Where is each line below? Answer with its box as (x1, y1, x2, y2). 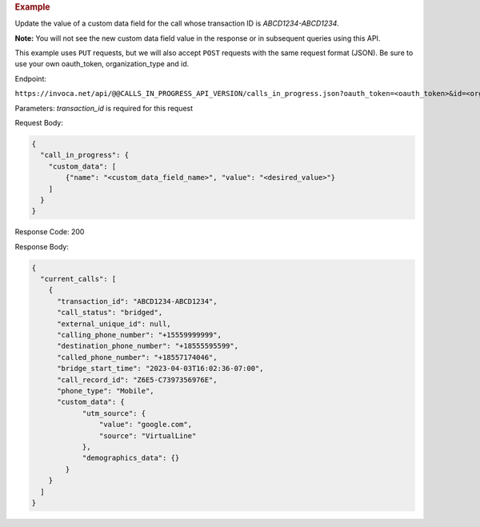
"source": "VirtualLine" (98, 431, 197, 440)
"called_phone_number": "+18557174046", (57, 353, 218, 361)
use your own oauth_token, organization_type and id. (14, 59, 190, 69)
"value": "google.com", (98, 420, 192, 429)
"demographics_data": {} (82, 453, 180, 463)
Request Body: (14, 118, 63, 127)
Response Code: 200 (14, 227, 85, 237)
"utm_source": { (82, 409, 146, 417)
